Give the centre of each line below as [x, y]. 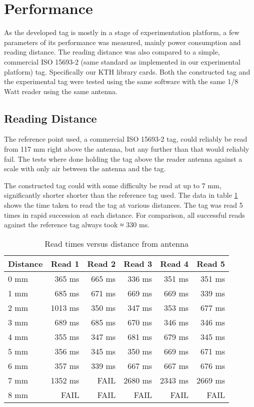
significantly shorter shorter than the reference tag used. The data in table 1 [121, 195]
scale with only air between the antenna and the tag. [85, 168]
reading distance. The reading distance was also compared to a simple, [112, 52]
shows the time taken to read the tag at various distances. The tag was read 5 [123, 205]
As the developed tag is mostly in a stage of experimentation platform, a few [122, 32]
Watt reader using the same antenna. [61, 91]
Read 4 [174, 263]
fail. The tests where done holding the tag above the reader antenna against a [123, 158]
